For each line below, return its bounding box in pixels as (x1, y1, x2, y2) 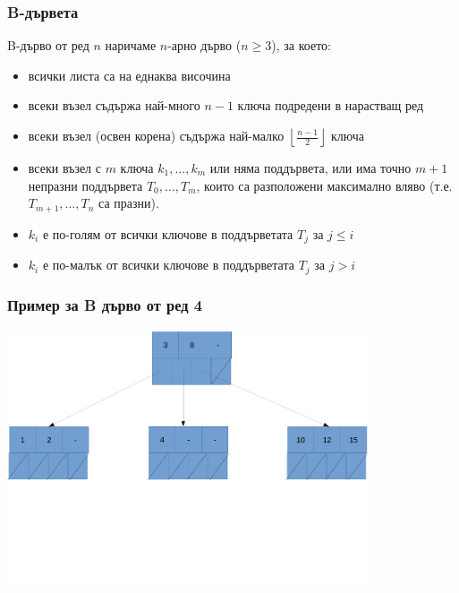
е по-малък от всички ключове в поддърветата (42, 255, 294, 274)
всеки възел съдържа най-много (28, 96, 200, 115)
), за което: (271, 36, 331, 55)
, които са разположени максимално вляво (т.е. (196, 176, 453, 194)
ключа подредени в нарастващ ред (237, 96, 424, 115)
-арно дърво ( (167, 36, 242, 55)
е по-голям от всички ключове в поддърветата (42, 224, 293, 243)
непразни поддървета (28, 176, 143, 194)
